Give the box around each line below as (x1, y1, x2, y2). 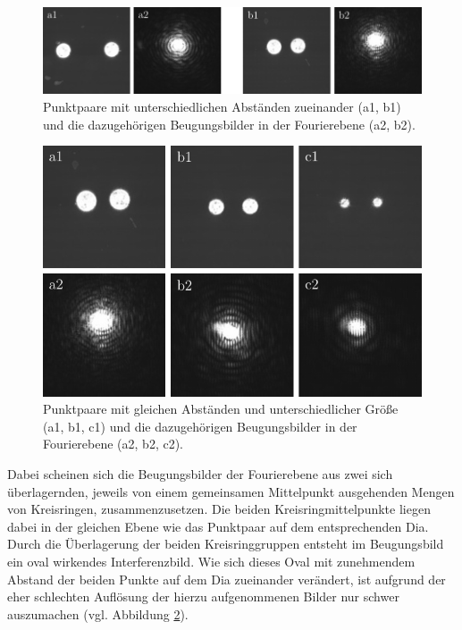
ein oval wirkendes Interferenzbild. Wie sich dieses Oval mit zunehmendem (7, 551, 416, 570)
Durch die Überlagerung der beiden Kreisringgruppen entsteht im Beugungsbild (7, 534, 444, 553)
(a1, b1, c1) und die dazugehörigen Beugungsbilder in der (43, 416, 357, 435)
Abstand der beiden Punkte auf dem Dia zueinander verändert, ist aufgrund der (7, 569, 446, 588)
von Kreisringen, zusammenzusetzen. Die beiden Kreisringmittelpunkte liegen (7, 500, 431, 518)
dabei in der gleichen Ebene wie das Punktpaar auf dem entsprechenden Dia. (7, 517, 429, 535)
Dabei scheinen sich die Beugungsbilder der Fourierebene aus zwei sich (7, 465, 393, 483)
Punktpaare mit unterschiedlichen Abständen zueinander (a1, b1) (43, 97, 401, 115)
